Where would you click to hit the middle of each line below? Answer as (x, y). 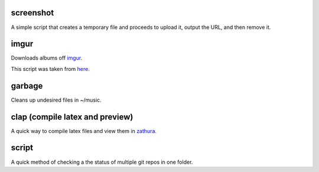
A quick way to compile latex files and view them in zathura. (84, 131)
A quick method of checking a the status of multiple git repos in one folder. (102, 162)
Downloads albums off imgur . (47, 58)
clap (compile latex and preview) (72, 117)
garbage (27, 86)
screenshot (32, 13)
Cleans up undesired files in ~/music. (56, 100)
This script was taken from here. (50, 69)
